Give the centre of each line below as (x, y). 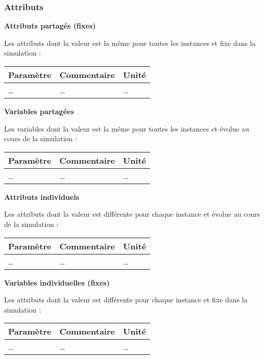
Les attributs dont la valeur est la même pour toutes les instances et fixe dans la (130, 43)
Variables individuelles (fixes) (57, 282)
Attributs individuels (42, 197)
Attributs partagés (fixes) (50, 26)
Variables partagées (39, 111)
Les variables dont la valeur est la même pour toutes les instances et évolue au (127, 128)
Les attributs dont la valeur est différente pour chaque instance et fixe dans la (126, 300)
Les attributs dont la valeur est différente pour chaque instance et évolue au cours (132, 214)
